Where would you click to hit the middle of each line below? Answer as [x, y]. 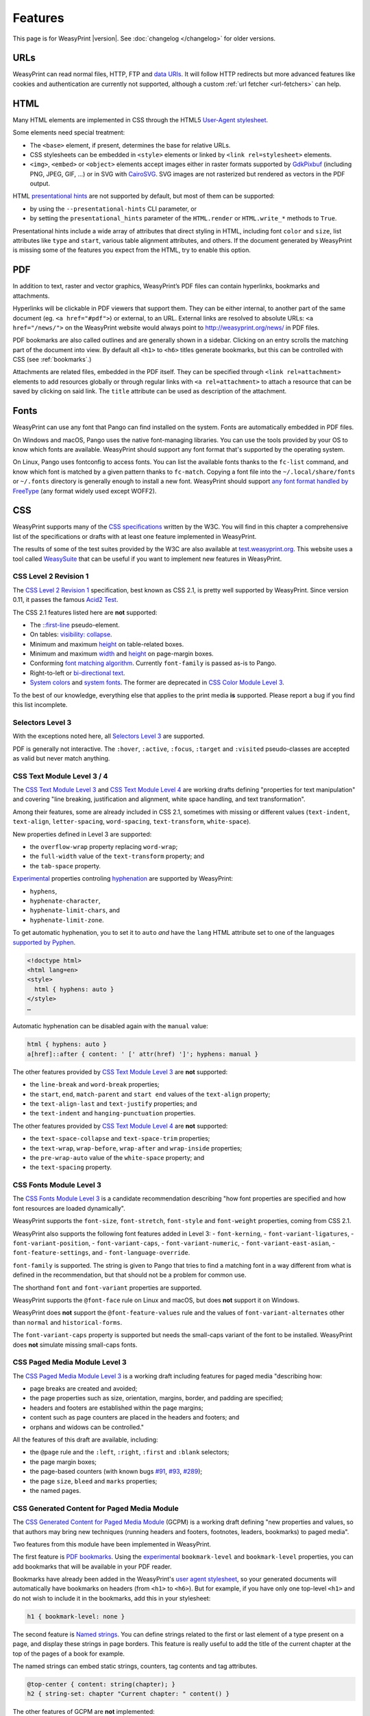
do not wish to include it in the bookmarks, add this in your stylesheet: [112, 1598]
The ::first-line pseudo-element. [75, 625]
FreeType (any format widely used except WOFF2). [85, 491]
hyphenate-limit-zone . [67, 920]
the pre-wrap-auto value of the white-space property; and [117, 1157]
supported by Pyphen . [44, 942]
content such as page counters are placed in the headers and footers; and [135, 1417]
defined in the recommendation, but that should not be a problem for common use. [129, 1275]
